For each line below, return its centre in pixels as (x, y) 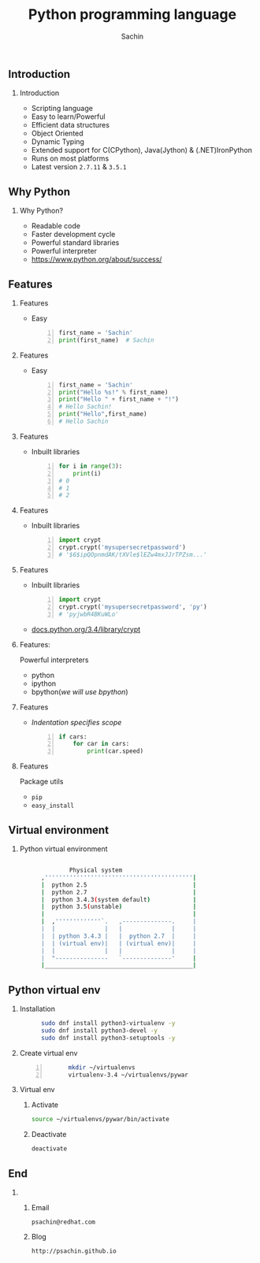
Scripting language (62, 109)
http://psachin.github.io (74, 1251)
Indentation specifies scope (76, 722)
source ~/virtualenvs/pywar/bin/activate (100, 1120)
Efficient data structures (71, 125)
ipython (44, 683)
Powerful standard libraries (75, 243)
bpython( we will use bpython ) (80, 691)
